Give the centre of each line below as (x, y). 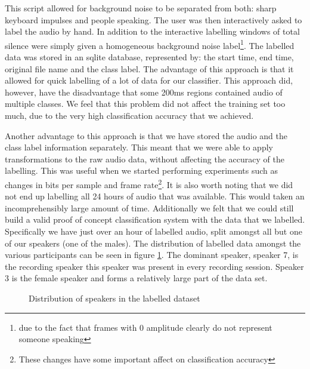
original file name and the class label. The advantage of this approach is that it (149, 68)
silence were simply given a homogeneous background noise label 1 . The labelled (150, 44)
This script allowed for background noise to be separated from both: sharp (141, 8)
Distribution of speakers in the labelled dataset (114, 298)
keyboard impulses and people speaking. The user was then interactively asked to (154, 19)
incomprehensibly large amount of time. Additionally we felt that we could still (149, 207)
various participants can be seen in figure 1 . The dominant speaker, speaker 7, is (152, 255)
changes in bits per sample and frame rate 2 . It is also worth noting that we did (149, 183)
